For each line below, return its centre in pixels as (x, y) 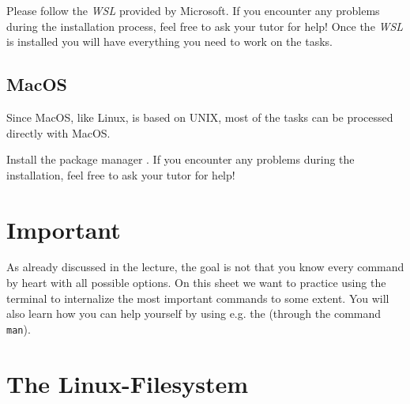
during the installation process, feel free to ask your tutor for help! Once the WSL (205, 26)
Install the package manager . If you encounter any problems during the (181, 159)
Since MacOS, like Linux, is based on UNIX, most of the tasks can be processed (200, 117)
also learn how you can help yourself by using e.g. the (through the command (194, 313)
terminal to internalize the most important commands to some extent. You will (198, 298)
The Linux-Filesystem (128, 383)
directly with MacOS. (58, 132)
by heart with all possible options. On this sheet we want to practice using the (196, 283)
